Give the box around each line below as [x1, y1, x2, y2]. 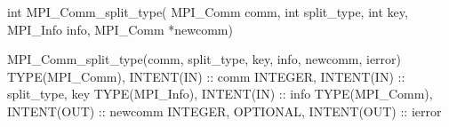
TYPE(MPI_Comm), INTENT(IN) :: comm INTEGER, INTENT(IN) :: [7, 67, 405, 85]
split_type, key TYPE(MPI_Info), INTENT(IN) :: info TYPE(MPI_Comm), [7, 84, 433, 103]
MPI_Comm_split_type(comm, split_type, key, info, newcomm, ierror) [7, 50, 402, 68]
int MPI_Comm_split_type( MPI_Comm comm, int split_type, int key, [7, 3, 408, 20]
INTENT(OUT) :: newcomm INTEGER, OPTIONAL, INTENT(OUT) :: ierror [7, 101, 442, 120]
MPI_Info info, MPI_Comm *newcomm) [7, 20, 233, 38]
